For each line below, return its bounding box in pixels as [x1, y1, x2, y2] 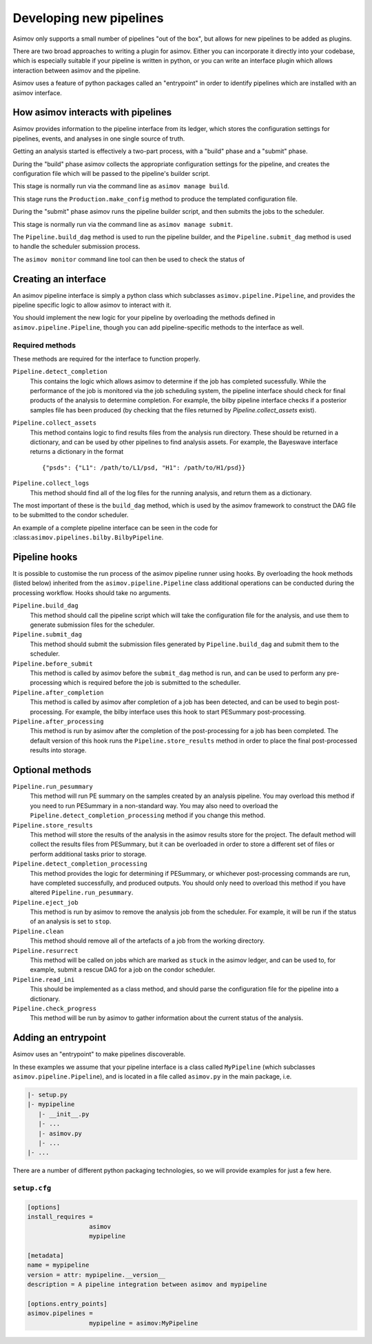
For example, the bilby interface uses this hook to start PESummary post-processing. [65, 708, 307, 716]
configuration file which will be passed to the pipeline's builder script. [12, 169, 210, 177]
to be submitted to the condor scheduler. [12, 511, 129, 519]
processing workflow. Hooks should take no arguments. [12, 588, 172, 596]
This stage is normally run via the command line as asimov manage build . [12, 182, 230, 190]
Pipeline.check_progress [12, 1005, 96, 1012]
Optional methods [12, 764, 92, 776]
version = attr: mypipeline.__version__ [27, 1271, 165, 1278]
